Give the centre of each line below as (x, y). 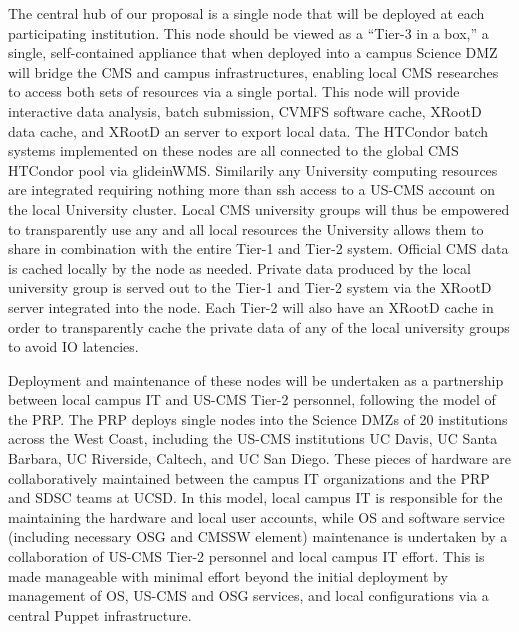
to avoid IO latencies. (73, 346)
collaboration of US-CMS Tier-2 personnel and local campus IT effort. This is (246, 556)
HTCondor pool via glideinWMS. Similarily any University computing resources (253, 169)
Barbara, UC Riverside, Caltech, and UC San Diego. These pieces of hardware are (260, 458)
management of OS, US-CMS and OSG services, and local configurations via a (248, 595)
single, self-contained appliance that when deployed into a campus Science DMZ (253, 52)
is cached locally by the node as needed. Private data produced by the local (239, 267)
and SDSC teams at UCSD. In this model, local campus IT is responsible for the (255, 497)
